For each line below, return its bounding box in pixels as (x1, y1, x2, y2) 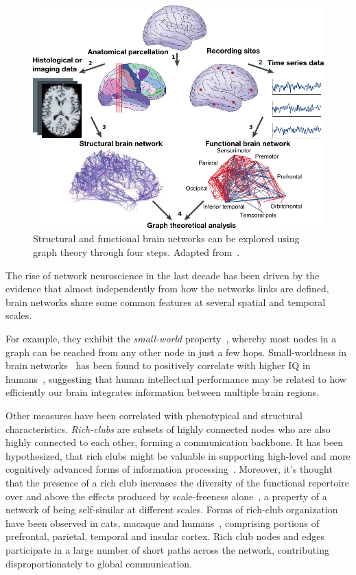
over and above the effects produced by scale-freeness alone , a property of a (5, 489, 327, 503)
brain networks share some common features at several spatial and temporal (5, 294, 326, 309)
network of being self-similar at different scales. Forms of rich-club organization (5, 502, 338, 517)
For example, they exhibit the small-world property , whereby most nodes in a (5, 331, 337, 346)
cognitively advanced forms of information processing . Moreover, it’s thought (5, 462, 333, 476)
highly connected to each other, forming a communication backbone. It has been (5, 435, 344, 449)
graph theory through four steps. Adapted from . (33, 245, 240, 259)
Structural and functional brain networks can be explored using (33, 231, 300, 246)
